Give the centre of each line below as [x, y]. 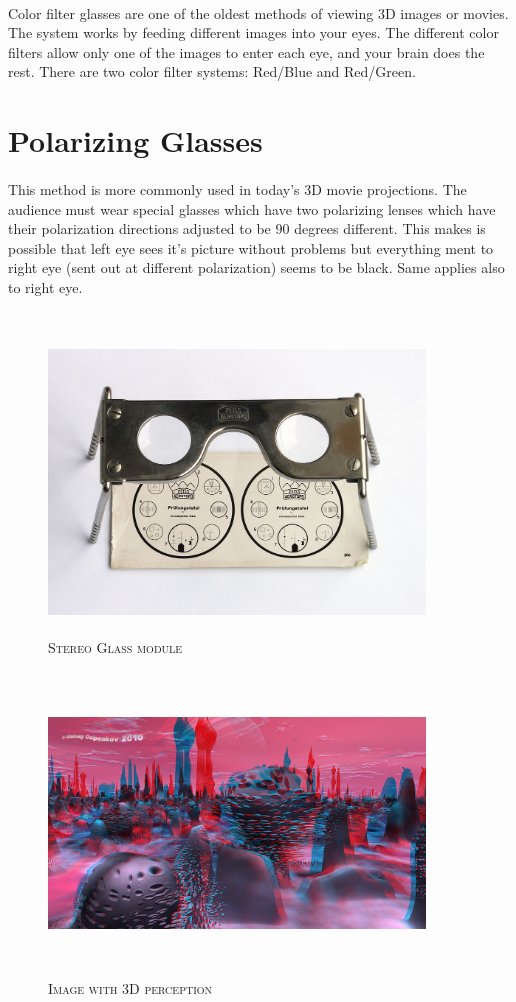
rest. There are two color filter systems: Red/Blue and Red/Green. [212, 71]
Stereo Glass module [115, 647]
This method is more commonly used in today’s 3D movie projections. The [237, 188]
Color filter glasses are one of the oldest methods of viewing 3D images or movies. [258, 12]
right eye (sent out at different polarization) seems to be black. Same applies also [256, 267]
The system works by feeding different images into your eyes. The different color [253, 32]
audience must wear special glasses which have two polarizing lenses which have [252, 208]
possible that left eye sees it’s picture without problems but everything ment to [251, 247]
